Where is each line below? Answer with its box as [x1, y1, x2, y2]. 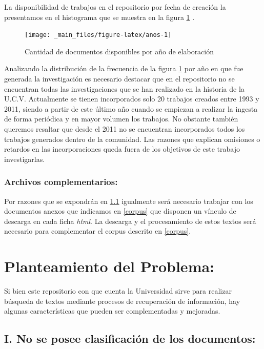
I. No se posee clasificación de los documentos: [4, 331, 256, 346]
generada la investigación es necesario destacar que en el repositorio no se [4, 73, 235, 84]
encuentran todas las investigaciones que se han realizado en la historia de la [4, 83, 245, 94]
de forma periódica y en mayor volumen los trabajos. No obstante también [4, 113, 238, 124]
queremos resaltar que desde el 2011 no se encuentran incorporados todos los [4, 124, 245, 134]
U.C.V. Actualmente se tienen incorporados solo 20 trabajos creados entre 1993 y [4, 93, 259, 104]
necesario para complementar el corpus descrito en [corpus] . [4, 225, 191, 236]
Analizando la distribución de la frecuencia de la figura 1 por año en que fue [4, 63, 243, 74]
